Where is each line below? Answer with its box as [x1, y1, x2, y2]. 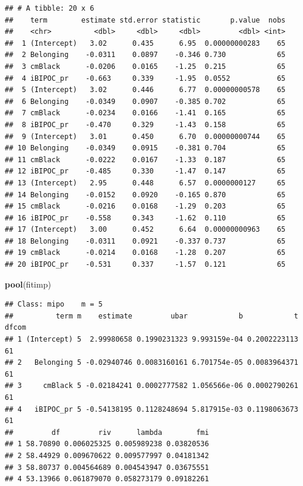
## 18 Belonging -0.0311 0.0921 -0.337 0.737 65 [5, 236, 286, 245]
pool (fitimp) [5, 277, 51, 290]
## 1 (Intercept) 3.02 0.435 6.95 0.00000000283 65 [5, 39, 286, 48]
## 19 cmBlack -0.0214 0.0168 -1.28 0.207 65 [5, 248, 286, 257]
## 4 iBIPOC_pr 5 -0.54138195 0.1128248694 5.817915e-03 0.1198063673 [5, 405, 298, 414]
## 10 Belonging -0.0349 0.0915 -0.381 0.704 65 [5, 144, 286, 153]
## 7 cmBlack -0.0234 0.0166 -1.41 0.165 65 [5, 109, 286, 118]
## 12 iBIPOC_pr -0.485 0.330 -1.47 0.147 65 [5, 167, 286, 176]
